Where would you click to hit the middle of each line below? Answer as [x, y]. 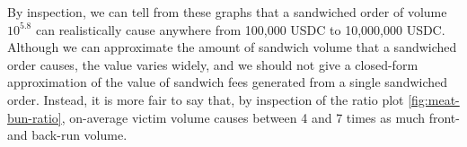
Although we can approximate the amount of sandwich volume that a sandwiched [232, 47]
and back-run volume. [67, 135]
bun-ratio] [35, 117]
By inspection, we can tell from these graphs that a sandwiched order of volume [227, 12]
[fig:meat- [434, 99]
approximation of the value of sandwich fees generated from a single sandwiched [228, 82]
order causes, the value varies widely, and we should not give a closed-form [213, 64]
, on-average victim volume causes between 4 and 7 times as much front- [260, 117]
